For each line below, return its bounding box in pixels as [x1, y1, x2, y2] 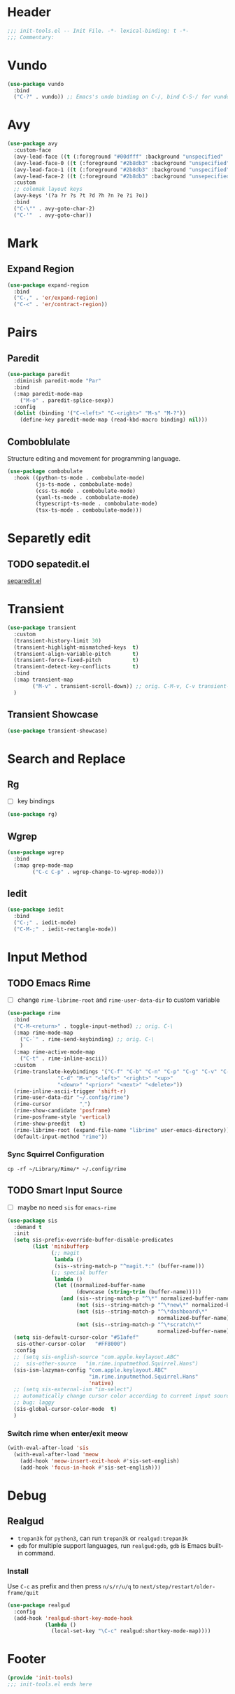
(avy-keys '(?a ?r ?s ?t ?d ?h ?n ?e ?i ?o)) [13, 192, 149, 199]
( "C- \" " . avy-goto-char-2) [13, 205, 96, 212]
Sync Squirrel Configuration [7, 1149, 105, 1159]
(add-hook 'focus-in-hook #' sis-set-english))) [20, 1464, 161, 1471]
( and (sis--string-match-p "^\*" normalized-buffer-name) [60, 1295, 233, 1302]
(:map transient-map [13, 676, 73, 684]
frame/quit [7, 1589, 39, 1596]
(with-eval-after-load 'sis [7, 1444, 90, 1451]
